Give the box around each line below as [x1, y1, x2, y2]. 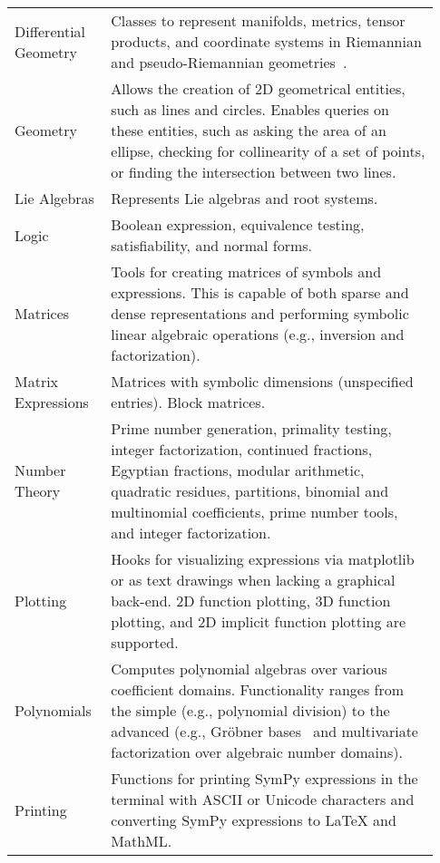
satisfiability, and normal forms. [111, 235, 313, 256]
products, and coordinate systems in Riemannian [111, 31, 422, 52]
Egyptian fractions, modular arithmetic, [111, 460, 365, 480]
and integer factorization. [111, 522, 271, 543]
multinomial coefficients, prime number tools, [111, 501, 398, 522]
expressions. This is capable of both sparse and [111, 282, 409, 303]
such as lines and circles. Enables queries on [111, 99, 389, 120]
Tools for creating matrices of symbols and [111, 261, 382, 282]
